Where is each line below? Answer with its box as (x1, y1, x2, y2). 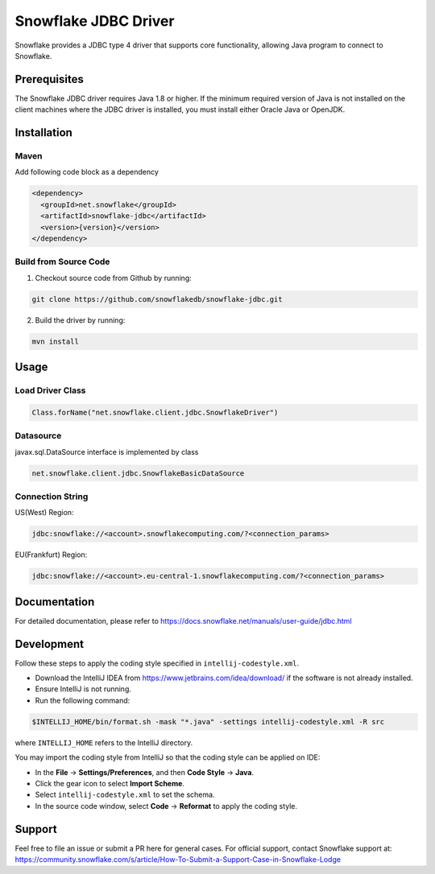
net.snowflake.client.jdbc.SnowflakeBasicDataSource (31, 468, 245, 478)
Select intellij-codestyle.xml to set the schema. (35, 789, 215, 800)
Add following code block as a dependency (14, 167, 159, 177)
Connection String (14, 491, 89, 502)
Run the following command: (35, 695, 130, 705)
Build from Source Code (14, 256, 110, 267)
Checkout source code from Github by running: (35, 273, 193, 282)
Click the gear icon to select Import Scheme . (35, 778, 185, 788)
